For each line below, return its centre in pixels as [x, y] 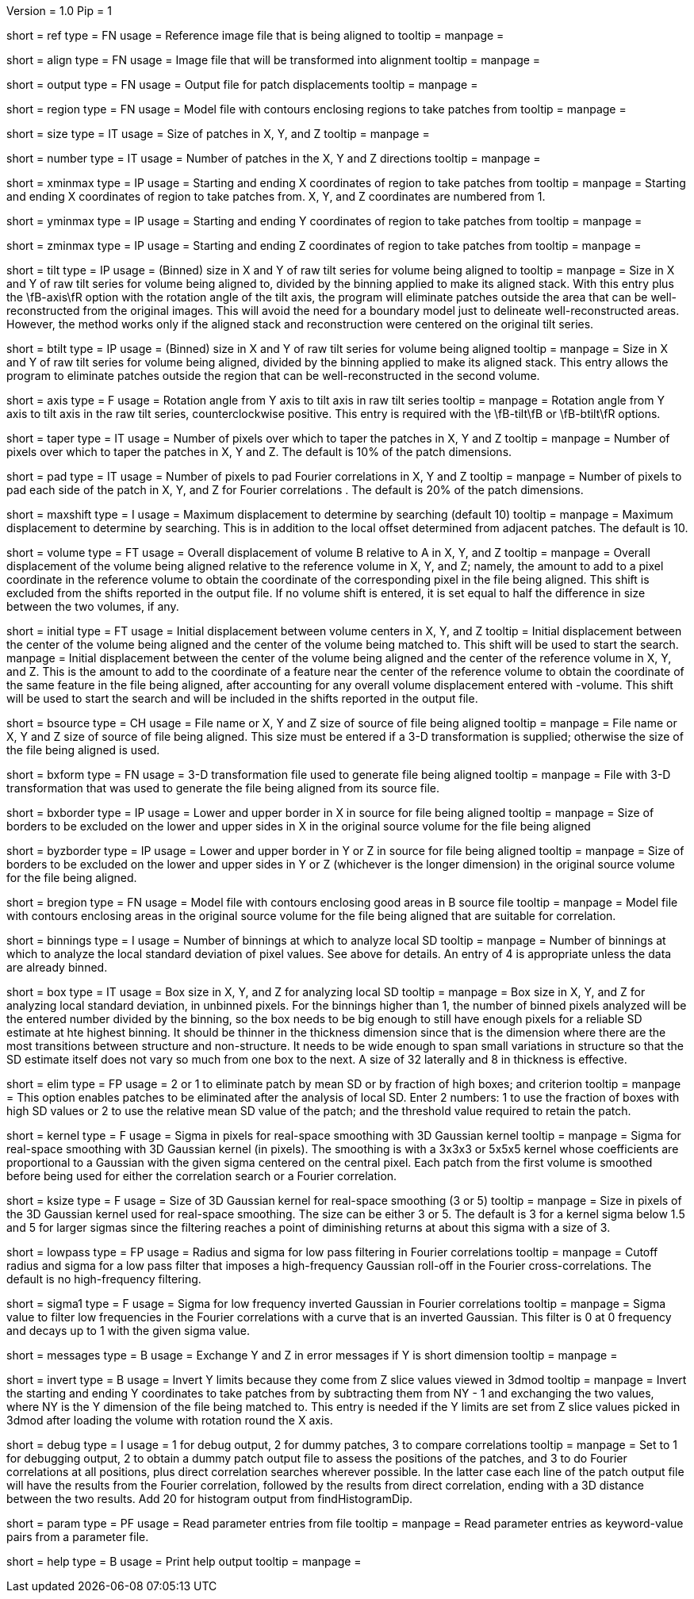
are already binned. [57, 967]
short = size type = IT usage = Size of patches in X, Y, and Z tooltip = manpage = [218, 134]
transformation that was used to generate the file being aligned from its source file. [223, 788]
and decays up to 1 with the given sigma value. [128, 1331]
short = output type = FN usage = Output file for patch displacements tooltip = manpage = [242, 84]
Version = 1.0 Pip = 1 [59, 11]
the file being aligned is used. [83, 750]
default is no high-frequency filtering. [104, 1279]
